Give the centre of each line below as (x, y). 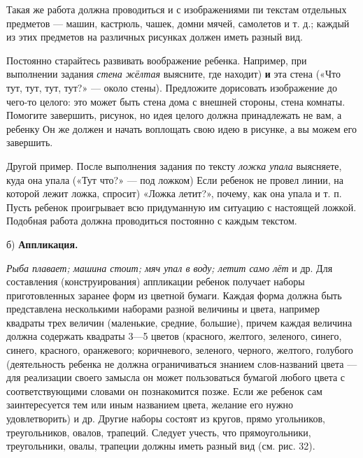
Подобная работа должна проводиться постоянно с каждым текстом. (152, 221)
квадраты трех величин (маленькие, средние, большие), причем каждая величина (179, 322)
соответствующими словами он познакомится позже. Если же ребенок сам (164, 391)
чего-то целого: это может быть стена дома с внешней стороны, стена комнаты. (176, 101)
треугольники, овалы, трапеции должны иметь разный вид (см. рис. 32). (161, 446)
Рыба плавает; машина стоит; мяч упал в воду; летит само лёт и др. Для (170, 267)
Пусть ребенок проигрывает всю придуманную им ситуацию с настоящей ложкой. (181, 207)
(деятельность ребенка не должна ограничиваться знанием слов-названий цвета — (182, 363)
